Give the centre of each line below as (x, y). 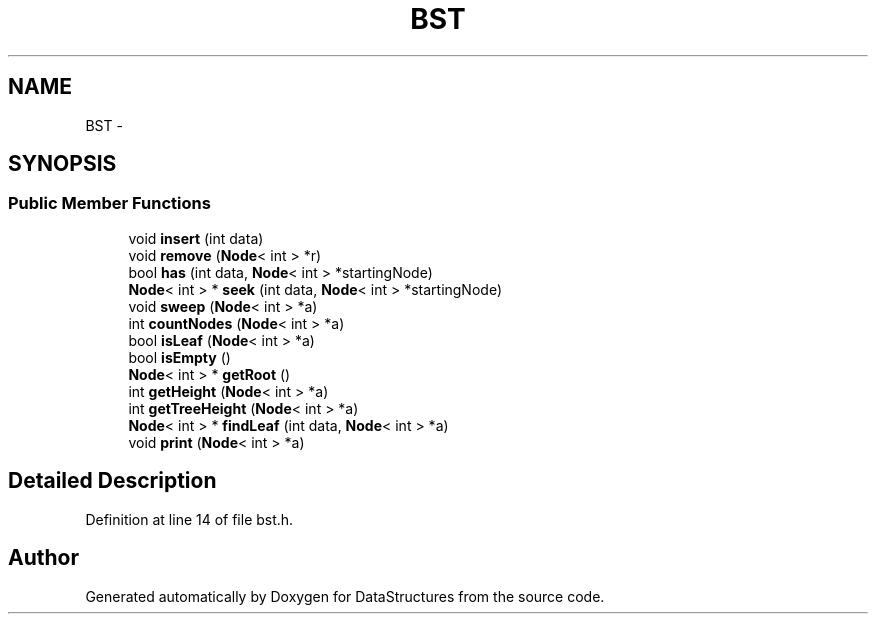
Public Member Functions (109, 203)
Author (43, 558)
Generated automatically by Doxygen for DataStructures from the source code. (345, 596)
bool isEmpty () (179, 357)
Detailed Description (112, 481)
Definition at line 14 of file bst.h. (189, 519)
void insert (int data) (196, 238)
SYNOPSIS (62, 164)
